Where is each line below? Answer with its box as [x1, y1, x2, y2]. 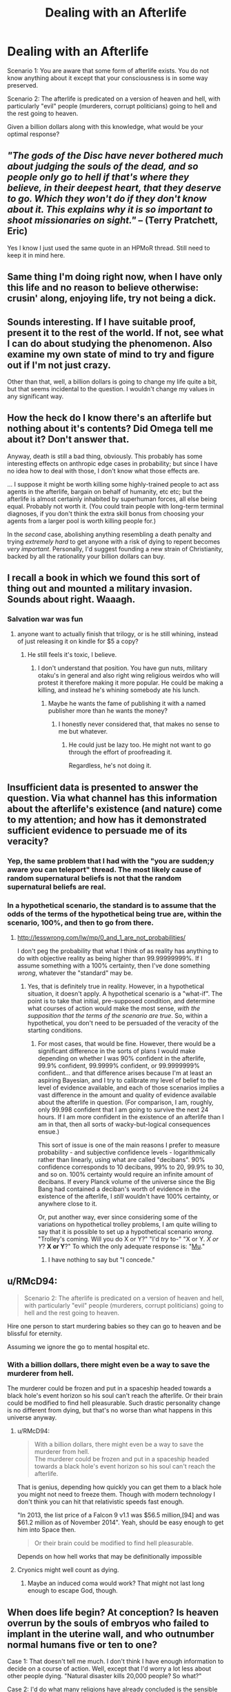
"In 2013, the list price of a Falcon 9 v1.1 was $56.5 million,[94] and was [17, 1511, 220, 1519]
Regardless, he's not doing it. [68, 761, 152, 770]
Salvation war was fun [7, 614, 83, 624]
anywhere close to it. [37, 1199, 98, 1208]
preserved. [7, 81, 39, 89]
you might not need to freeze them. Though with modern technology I [17, 1491, 216, 1499]
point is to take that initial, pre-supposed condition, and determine [27, 997, 215, 1005]
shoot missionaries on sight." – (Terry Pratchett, [7, 215, 219, 226]
